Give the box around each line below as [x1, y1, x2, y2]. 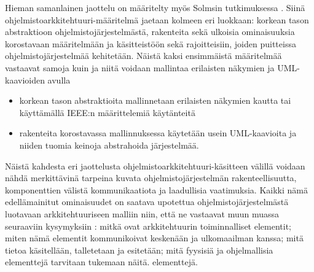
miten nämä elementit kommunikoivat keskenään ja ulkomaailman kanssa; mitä [5, 231, 304, 244]
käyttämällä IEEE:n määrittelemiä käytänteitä [19, 106, 195, 119]
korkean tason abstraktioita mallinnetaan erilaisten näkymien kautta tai [19, 94, 291, 107]
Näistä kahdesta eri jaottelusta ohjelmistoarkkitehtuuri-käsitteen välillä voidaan [5, 159, 305, 172]
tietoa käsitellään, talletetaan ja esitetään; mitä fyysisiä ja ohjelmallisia [5, 243, 273, 256]
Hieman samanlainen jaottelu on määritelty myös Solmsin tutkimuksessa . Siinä [5, 1, 305, 14]
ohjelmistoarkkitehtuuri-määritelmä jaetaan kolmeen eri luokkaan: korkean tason [5, 13, 309, 26]
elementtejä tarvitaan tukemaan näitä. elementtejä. [5, 255, 198, 268]
